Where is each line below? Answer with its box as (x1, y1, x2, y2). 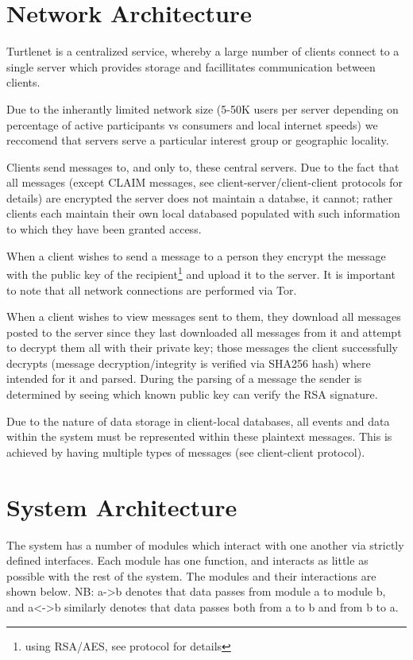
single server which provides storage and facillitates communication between (6, 58, 376, 75)
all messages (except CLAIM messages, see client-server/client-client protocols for (6, 174, 403, 191)
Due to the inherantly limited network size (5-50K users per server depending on (6, 100, 399, 117)
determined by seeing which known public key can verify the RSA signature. (6, 386, 378, 403)
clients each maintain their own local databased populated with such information (6, 205, 400, 222)
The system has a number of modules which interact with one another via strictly (6, 536, 404, 553)
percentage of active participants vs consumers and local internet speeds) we (6, 116, 378, 133)
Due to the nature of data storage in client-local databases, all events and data (6, 412, 390, 429)
